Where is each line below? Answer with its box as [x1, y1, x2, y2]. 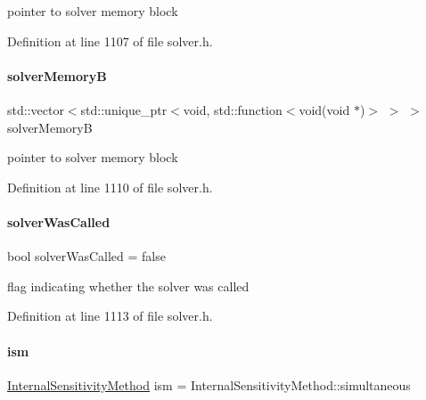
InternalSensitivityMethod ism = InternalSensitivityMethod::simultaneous [7, 375, 411, 394]
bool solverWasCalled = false [7, 247, 166, 265]
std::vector [7, 100, 64, 118]
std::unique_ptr [80, 100, 168, 118]
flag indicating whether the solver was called [7, 276, 250, 295]
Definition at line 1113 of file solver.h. [7, 306, 213, 325]
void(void [299, 100, 350, 118]
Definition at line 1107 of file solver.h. [7, 31, 213, 50]
